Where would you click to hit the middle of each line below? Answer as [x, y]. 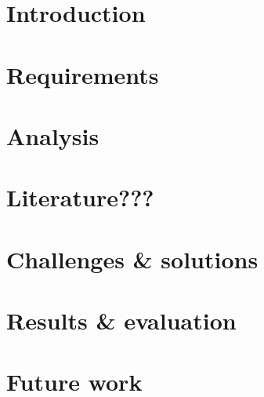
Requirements [83, 74]
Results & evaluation [121, 321]
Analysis [53, 135]
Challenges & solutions [132, 259]
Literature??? [80, 197]
